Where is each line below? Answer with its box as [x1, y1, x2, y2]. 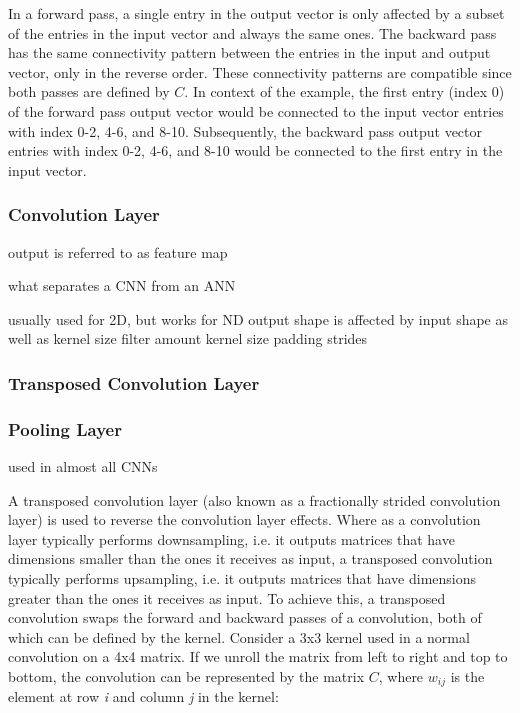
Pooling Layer [8, 416, 122, 441]
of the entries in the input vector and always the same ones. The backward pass [8, 22, 497, 43]
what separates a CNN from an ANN [8, 275, 236, 296]
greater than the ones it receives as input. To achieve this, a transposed [8, 587, 446, 608]
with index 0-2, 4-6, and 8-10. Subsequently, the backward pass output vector [8, 120, 482, 141]
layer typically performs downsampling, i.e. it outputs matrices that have [8, 528, 455, 549]
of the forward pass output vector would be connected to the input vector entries [8, 100, 504, 121]
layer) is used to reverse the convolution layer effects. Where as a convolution [8, 509, 481, 530]
